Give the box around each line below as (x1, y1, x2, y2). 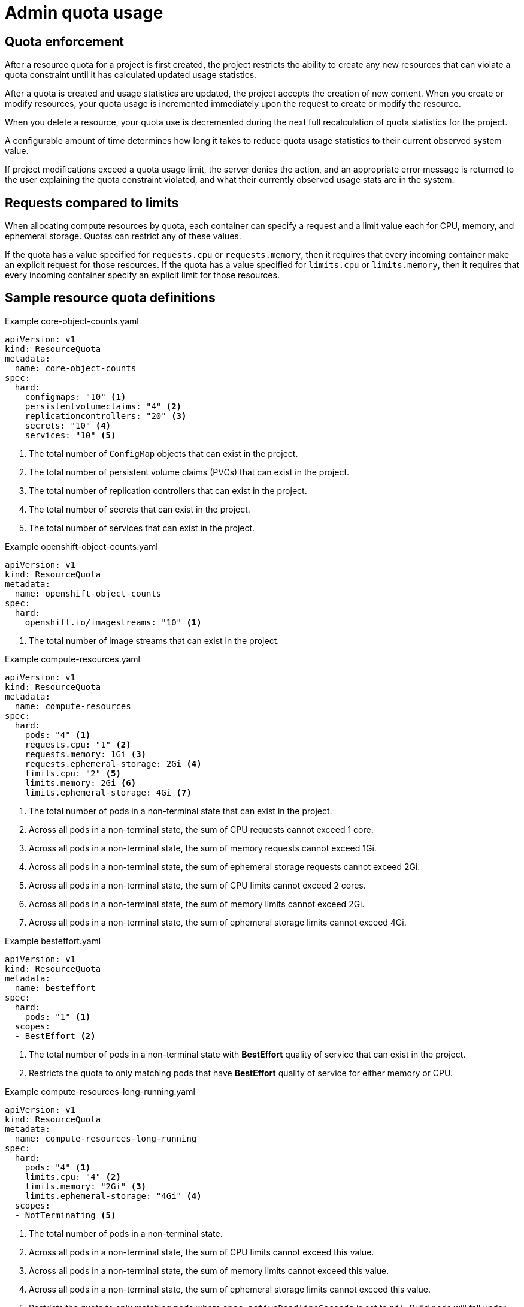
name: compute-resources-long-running (14, 1133, 197, 1143)
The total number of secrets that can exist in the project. (29, 504, 250, 514)
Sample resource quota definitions (5, 290, 216, 306)
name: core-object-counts (14, 363, 137, 373)
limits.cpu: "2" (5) (25, 768, 121, 778)
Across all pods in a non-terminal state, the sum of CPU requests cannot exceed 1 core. (29, 824, 374, 835)
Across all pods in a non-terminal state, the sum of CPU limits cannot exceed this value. (29, 1246, 374, 1257)
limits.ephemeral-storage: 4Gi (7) (25, 787, 192, 797)
